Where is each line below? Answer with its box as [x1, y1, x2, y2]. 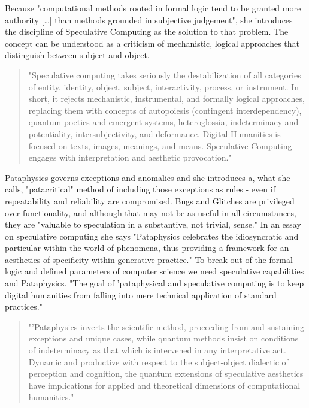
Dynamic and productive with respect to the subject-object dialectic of [28, 355, 289, 368]
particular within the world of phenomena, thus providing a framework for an [5, 241, 289, 254]
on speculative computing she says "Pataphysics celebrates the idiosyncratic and [5, 229, 299, 242]
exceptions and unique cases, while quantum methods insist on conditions [28, 332, 299, 344]
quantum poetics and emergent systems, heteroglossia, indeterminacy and [28, 116, 299, 128]
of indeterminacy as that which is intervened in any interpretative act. [28, 344, 286, 356]
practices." [5, 300, 43, 313]
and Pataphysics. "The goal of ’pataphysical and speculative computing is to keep [5, 277, 304, 289]
